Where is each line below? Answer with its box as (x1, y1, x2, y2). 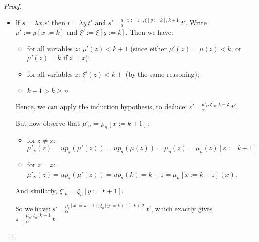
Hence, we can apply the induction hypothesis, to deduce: (15, 102, 187, 112)
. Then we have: (125, 27, 173, 37)
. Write (186, 17, 207, 27)
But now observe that (15, 118, 80, 128)
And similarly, (15, 186, 57, 196)
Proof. (4, 1, 22, 11)
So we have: (15, 203, 51, 213)
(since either (130, 43, 167, 53)
